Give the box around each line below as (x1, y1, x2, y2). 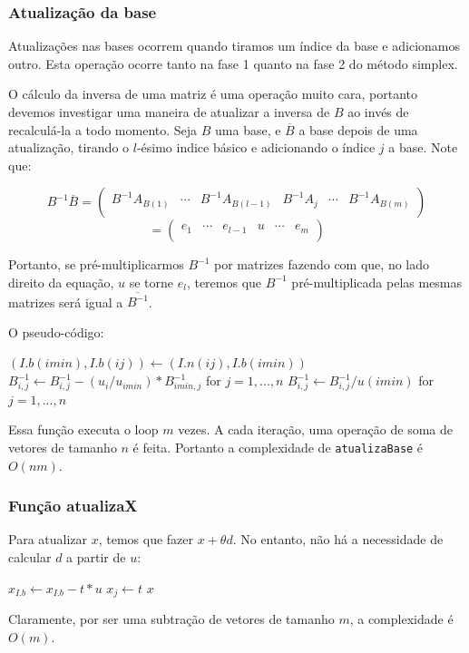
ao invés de (347, 102, 409, 121)
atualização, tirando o (8, 138, 130, 157)
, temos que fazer (98, 530, 194, 549)
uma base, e (215, 120, 281, 139)
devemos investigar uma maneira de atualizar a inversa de (8, 102, 330, 121)
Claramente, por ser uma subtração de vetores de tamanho (8, 609, 335, 629)
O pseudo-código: (8, 322, 104, 341)
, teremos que (186, 272, 262, 291)
